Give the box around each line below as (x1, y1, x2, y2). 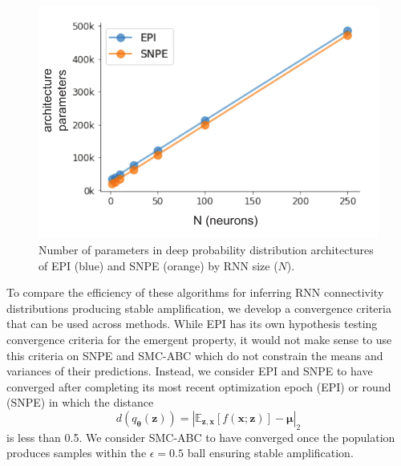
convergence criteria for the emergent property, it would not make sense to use (6, 330, 392, 347)
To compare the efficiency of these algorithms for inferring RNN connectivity (6, 284, 384, 301)
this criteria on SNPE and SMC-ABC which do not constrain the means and (6, 346, 383, 363)
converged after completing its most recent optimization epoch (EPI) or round (6, 378, 391, 395)
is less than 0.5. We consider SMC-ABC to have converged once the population (6, 428, 395, 445)
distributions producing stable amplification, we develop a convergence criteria (6, 299, 391, 316)
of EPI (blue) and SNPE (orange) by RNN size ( (38, 257, 278, 274)
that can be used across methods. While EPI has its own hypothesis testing (6, 315, 378, 332)
